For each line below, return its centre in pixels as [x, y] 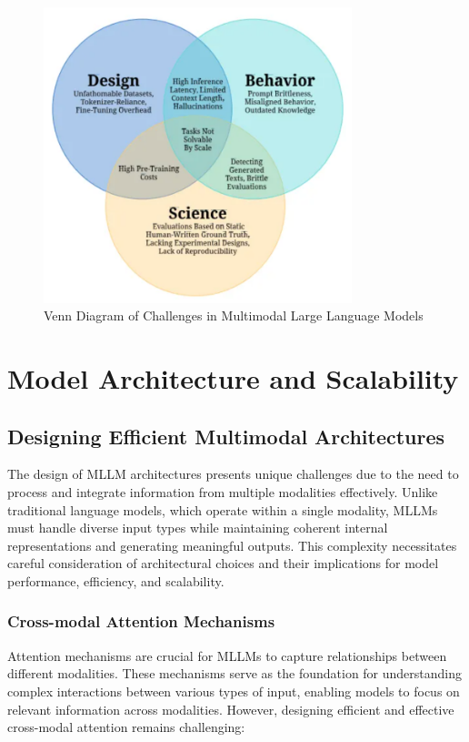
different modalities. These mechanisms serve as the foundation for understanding [235, 673]
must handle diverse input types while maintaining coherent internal [198, 528]
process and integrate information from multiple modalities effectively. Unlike [223, 491]
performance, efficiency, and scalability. [116, 580]
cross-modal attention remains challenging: [126, 727]
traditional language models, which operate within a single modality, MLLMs [223, 509]
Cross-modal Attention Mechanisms [141, 621]
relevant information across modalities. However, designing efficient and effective [231, 709]
